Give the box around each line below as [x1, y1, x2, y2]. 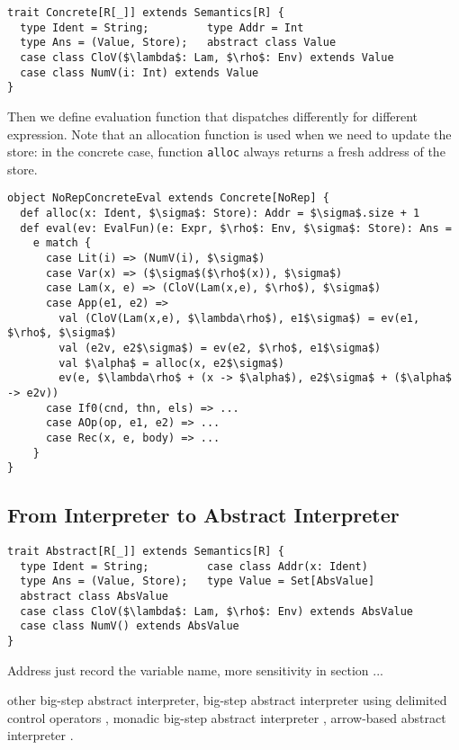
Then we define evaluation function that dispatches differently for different [7, 106, 418, 125]
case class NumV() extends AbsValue [20, 620, 239, 633]
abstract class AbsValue [20, 590, 168, 603]
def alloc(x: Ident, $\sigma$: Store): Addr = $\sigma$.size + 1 [20, 207, 420, 220]
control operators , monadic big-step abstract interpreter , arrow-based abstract [7, 708, 446, 727]
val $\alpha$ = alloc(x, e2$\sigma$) [58, 356, 284, 370]
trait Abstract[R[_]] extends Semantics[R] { [7, 545, 284, 558]
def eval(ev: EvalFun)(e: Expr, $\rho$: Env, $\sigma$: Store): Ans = [20, 221, 452, 235]
